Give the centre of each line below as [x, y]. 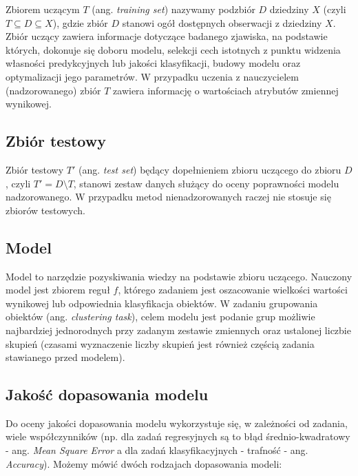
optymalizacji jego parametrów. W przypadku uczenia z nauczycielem [152, 76]
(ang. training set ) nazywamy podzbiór [173, 9]
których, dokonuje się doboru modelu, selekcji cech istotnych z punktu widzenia [173, 49]
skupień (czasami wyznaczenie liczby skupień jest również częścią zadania [160, 343]
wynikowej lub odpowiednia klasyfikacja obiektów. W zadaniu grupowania [162, 303]
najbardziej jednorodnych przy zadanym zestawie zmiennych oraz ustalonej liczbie [178, 330]
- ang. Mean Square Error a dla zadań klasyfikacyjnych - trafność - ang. [157, 450]
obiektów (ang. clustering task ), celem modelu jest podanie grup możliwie [160, 317]
